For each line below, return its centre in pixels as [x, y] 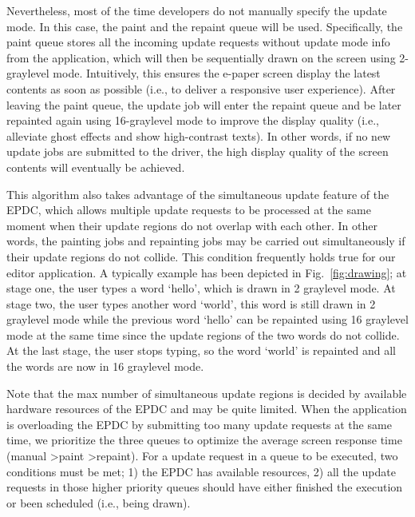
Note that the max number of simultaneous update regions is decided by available [207, 393]
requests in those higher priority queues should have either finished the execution [205, 487]
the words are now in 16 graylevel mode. [105, 366]
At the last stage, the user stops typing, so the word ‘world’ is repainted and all [201, 350]
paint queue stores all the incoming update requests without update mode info [198, 42]
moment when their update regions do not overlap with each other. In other [192, 225]
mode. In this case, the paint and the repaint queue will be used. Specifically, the [205, 26]
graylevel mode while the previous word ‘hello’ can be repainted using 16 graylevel [207, 319]
